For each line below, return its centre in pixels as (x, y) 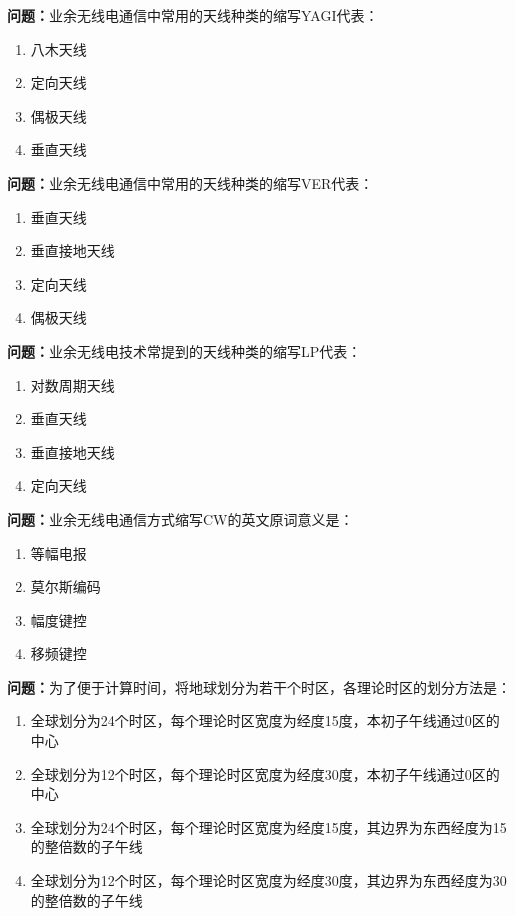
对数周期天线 (72, 384)
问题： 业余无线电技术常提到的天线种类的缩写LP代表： (184, 350)
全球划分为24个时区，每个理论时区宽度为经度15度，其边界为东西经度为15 (268, 826)
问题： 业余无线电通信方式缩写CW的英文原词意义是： (180, 518)
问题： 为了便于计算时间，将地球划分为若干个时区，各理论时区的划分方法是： (259, 686)
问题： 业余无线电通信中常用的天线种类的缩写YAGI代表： (193, 15)
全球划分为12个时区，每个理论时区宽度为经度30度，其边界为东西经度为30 (268, 880)
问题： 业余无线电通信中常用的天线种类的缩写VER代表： (190, 182)
